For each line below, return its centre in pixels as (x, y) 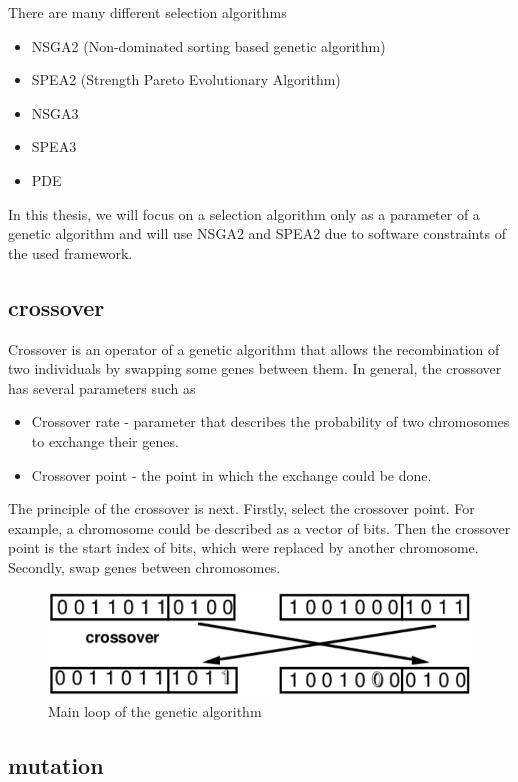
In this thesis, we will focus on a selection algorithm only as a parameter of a (244, 213)
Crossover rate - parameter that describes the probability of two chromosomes (270, 421)
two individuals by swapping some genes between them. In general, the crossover (255, 368)
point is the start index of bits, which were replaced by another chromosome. (243, 547)
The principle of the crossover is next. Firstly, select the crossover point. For (241, 508)
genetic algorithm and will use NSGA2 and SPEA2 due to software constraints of (257, 233)
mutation (56, 764)
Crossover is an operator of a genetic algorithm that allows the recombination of (254, 348)
